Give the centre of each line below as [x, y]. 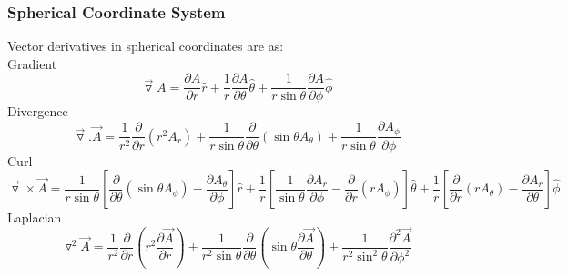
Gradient [32, 63]
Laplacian [35, 217]
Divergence [38, 111]
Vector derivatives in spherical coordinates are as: [146, 46]
